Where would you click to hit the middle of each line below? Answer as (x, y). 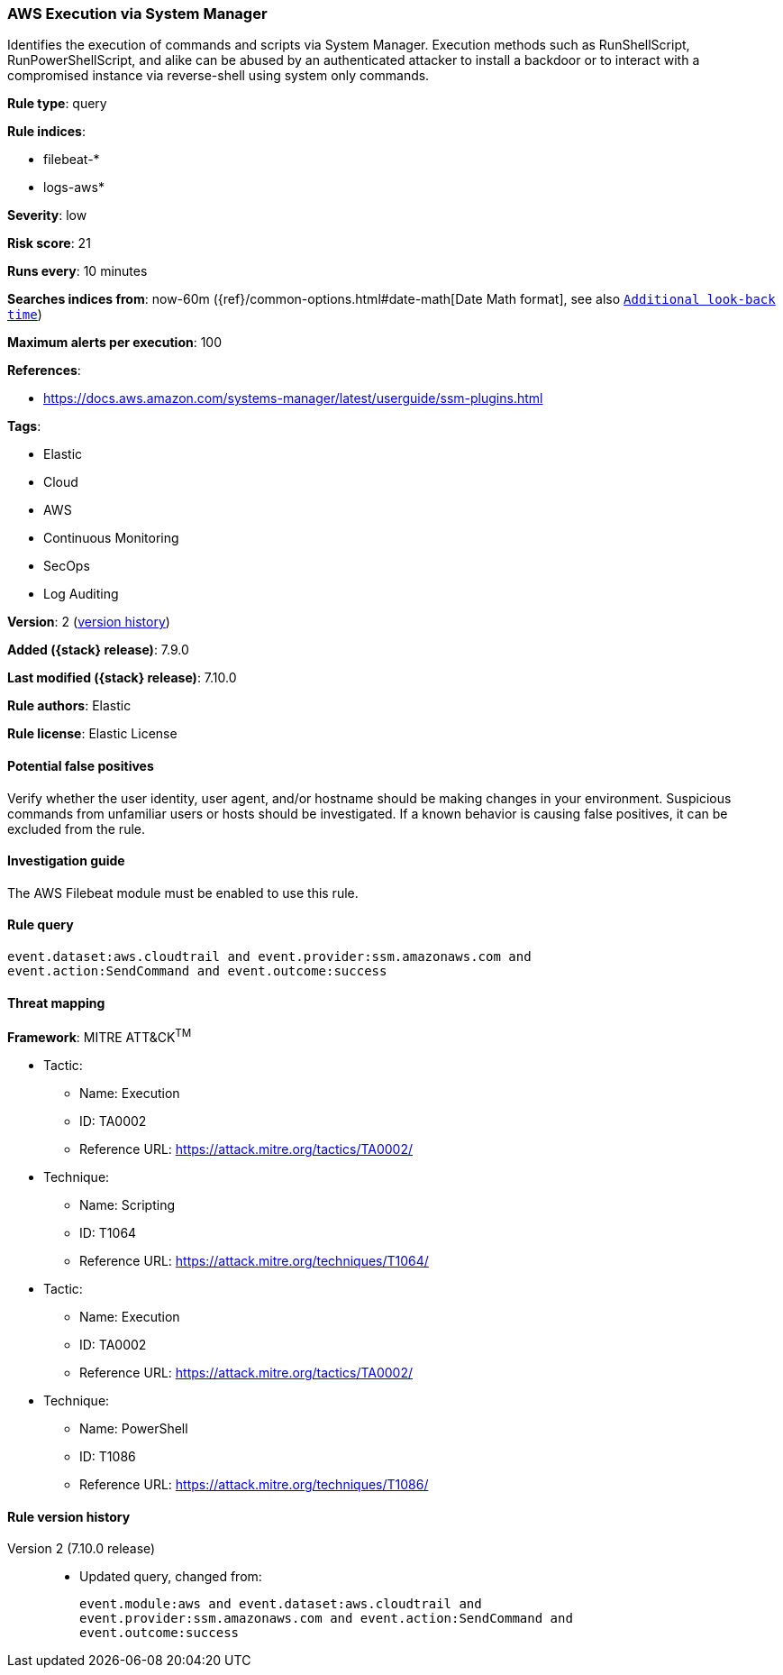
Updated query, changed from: (171, 1577)
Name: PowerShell (134, 1428)
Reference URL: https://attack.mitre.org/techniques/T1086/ (254, 1484)
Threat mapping (56, 1002)
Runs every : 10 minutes (77, 271)
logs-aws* (74, 188)
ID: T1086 (108, 1456)
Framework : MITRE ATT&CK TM (100, 1036)
